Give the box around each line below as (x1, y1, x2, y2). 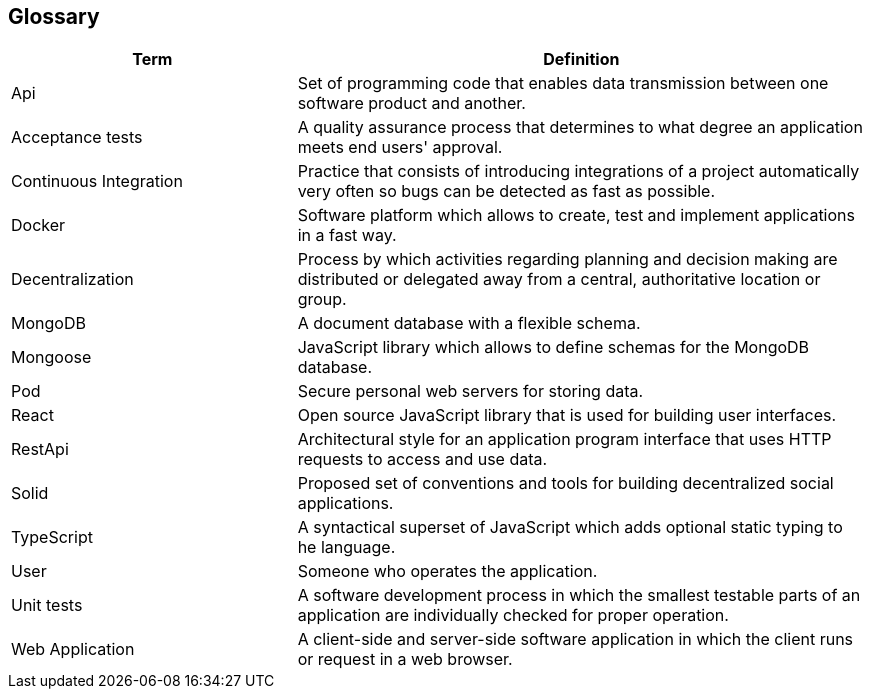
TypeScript (11, 527, 93, 548)
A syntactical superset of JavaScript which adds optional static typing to (297, 517, 843, 538)
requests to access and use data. (297, 449, 548, 470)
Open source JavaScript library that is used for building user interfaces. (297, 405, 837, 426)
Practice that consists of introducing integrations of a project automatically (297, 161, 860, 182)
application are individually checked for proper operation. (297, 605, 729, 626)
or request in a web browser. (297, 649, 513, 670)
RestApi (11, 439, 69, 460)
